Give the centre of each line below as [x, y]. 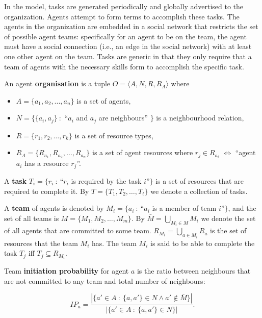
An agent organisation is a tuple [57, 83]
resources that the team [41, 243]
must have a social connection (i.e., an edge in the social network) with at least [128, 46]
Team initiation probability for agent [67, 271]
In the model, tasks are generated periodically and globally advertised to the [124, 6]
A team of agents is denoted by [54, 208]
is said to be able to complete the [203, 243]
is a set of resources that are [200, 180]
